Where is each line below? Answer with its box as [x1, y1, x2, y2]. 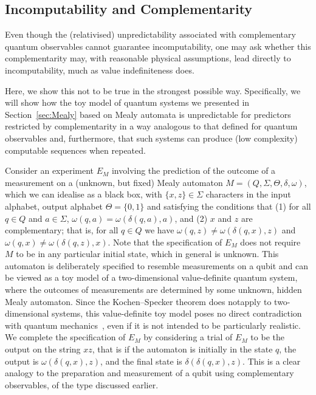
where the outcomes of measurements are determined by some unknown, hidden [5, 283, 302, 296]
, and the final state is [100, 354, 182, 367]
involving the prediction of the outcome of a [111, 164, 276, 177]
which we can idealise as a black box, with [5, 188, 162, 201]
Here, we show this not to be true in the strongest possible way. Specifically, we [5, 84, 301, 97]
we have [145, 224, 174, 236]
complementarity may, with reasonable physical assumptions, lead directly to [5, 52, 291, 64]
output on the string [5, 343, 81, 355]
